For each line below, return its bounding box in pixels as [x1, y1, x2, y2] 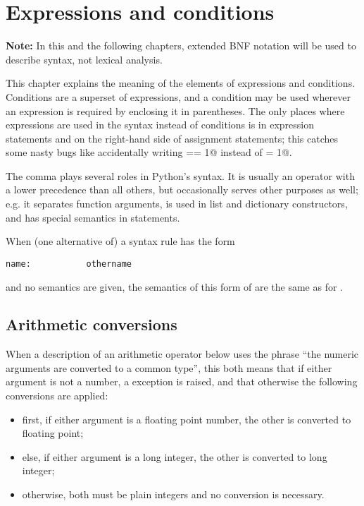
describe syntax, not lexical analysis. [6, 52, 163, 66]
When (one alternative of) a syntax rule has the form [6, 234, 235, 248]
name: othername [6, 258, 132, 269]
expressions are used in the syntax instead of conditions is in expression [6, 117, 314, 132]
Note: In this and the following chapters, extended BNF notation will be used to [6, 38, 356, 53]
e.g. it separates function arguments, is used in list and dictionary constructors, [6, 196, 348, 211]
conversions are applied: [6, 388, 108, 403]
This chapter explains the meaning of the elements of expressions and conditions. [6, 76, 356, 90]
